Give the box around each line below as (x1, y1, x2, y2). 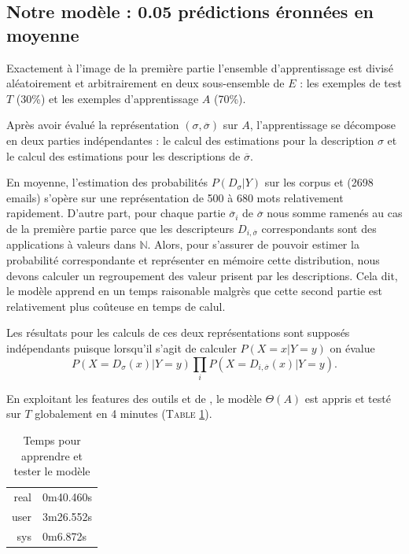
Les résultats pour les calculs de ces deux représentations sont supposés (6, 324, 350, 341)
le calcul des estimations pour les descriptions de (6, 147, 241, 164)
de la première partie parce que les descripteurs (6, 220, 234, 236)
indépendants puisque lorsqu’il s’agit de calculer (6, 339, 237, 356)
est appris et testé (304, 390, 391, 406)
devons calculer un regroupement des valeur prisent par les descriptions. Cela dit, (6, 267, 398, 283)
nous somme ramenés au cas (267, 205, 403, 221)
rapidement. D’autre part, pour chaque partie (6, 205, 226, 221)
